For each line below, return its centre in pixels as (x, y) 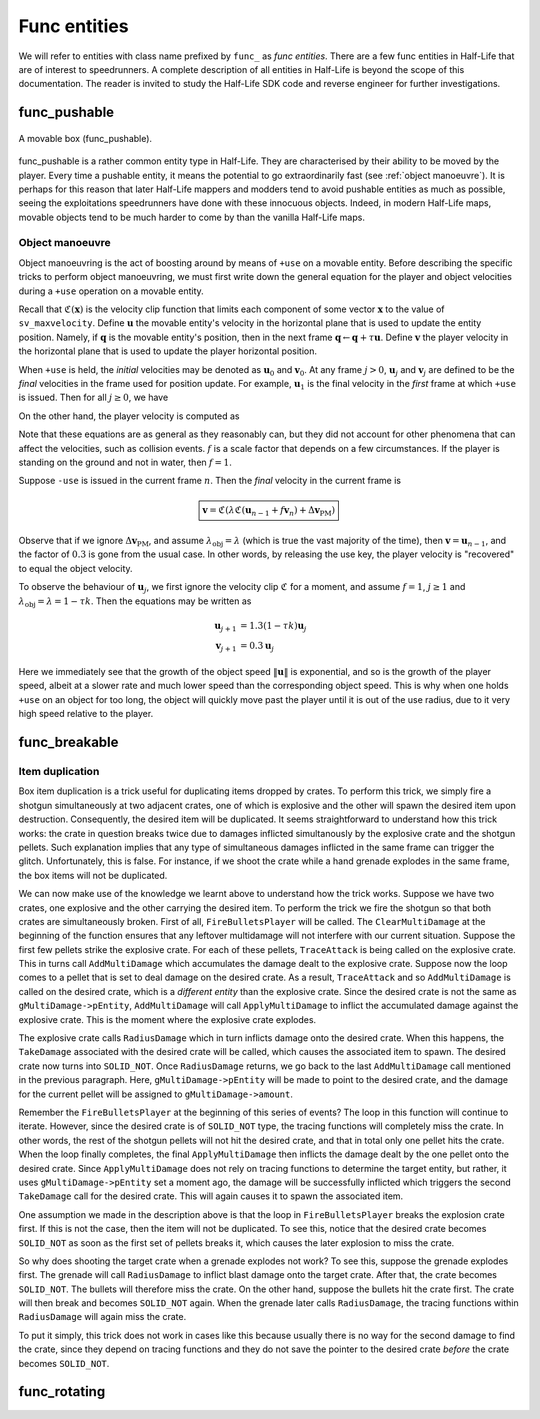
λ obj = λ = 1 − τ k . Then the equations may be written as (135, 602)
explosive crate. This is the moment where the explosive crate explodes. (167, 1019)
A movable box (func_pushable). (85, 138)
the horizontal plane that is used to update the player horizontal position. (168, 351)
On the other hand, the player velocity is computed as (129, 416)
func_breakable (68, 742)
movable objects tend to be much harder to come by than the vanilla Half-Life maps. (191, 217)
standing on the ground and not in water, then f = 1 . (125, 462)
